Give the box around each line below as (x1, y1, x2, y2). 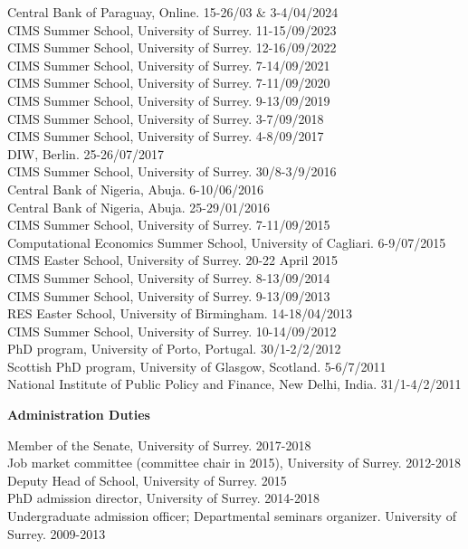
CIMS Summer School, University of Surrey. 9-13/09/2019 (7, 90, 330, 109)
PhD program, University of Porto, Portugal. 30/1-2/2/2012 (7, 339, 341, 358)
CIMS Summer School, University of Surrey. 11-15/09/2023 (7, 20, 337, 39)
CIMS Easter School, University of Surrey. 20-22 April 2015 (7, 251, 338, 270)
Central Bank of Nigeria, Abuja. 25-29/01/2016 (7, 197, 271, 216)
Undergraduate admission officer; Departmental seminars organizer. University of (7, 506, 456, 525)
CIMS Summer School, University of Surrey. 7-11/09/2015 (7, 215, 330, 234)
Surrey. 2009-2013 (7, 524, 106, 543)
